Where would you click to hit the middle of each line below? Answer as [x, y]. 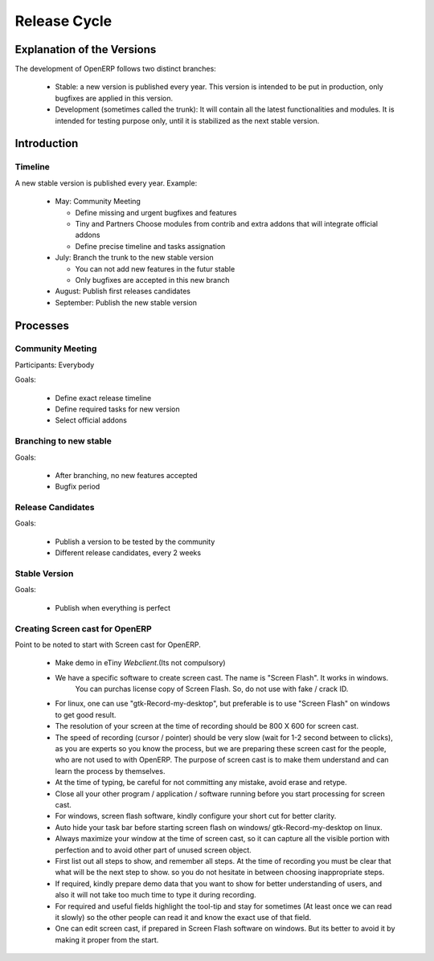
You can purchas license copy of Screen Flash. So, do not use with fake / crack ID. [212, 689]
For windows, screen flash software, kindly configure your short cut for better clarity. [196, 816]
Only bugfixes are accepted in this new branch [152, 280]
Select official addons [91, 420]
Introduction [47, 143]
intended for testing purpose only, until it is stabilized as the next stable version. [187, 121]
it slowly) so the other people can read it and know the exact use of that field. [183, 917]
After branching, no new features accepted [126, 475]
